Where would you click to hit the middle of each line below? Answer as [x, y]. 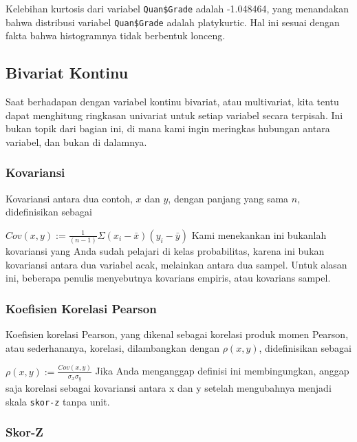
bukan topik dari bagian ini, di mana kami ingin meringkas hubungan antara [168, 128]
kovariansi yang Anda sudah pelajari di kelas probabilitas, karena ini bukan [165, 251]
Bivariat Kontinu [67, 73]
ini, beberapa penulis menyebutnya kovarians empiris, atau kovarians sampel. [168, 278]
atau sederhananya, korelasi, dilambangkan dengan [112, 347]
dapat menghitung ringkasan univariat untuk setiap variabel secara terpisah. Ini [174, 115]
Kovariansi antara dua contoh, [69, 198]
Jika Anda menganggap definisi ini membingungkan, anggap [222, 371]
